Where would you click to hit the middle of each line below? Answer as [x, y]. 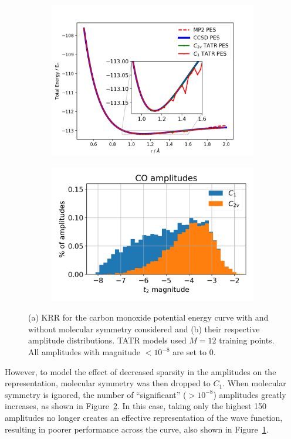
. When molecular [254, 383]
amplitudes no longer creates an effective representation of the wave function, [144, 418]
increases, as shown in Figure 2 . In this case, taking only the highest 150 [136, 406]
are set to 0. [194, 352]
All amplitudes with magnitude [84, 352]
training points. [247, 340]
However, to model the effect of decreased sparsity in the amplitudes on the [141, 371]
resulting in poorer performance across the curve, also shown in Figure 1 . [137, 429]
